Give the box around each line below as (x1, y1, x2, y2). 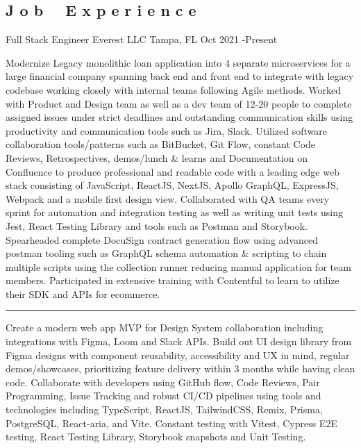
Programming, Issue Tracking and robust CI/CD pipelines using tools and (6, 388, 321, 403)
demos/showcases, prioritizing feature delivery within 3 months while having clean (6, 361, 355, 376)
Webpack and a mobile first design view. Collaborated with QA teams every (6, 191, 330, 206)
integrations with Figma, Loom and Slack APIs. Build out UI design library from (6, 334, 352, 349)
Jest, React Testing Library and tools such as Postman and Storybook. (6, 218, 308, 233)
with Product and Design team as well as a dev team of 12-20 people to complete (6, 96, 352, 110)
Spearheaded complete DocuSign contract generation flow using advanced (6, 232, 318, 247)
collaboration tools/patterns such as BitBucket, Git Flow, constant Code (6, 137, 316, 151)
